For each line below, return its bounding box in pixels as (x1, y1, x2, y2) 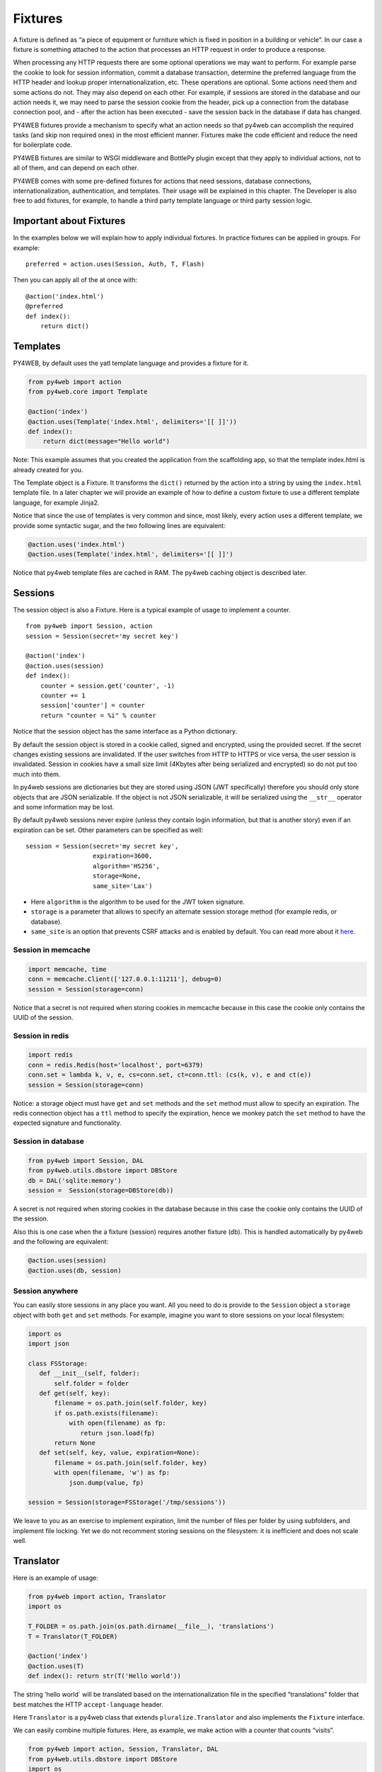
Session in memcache (13, 945, 91, 955)
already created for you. (13, 465, 83, 474)
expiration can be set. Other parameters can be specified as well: (13, 826, 204, 834)
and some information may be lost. (13, 802, 115, 811)
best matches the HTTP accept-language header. (13, 1700, 164, 1708)
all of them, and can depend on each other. (13, 164, 139, 172)
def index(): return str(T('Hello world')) (28, 1672, 182, 1680)
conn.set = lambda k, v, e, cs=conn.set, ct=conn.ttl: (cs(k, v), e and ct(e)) (28, 1071, 312, 1079)
